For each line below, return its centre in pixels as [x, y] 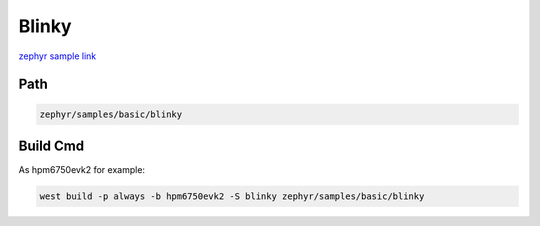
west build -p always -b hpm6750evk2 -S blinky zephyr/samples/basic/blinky [232, 196]
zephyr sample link [57, 56]
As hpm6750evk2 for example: [81, 170]
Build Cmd [51, 145]
